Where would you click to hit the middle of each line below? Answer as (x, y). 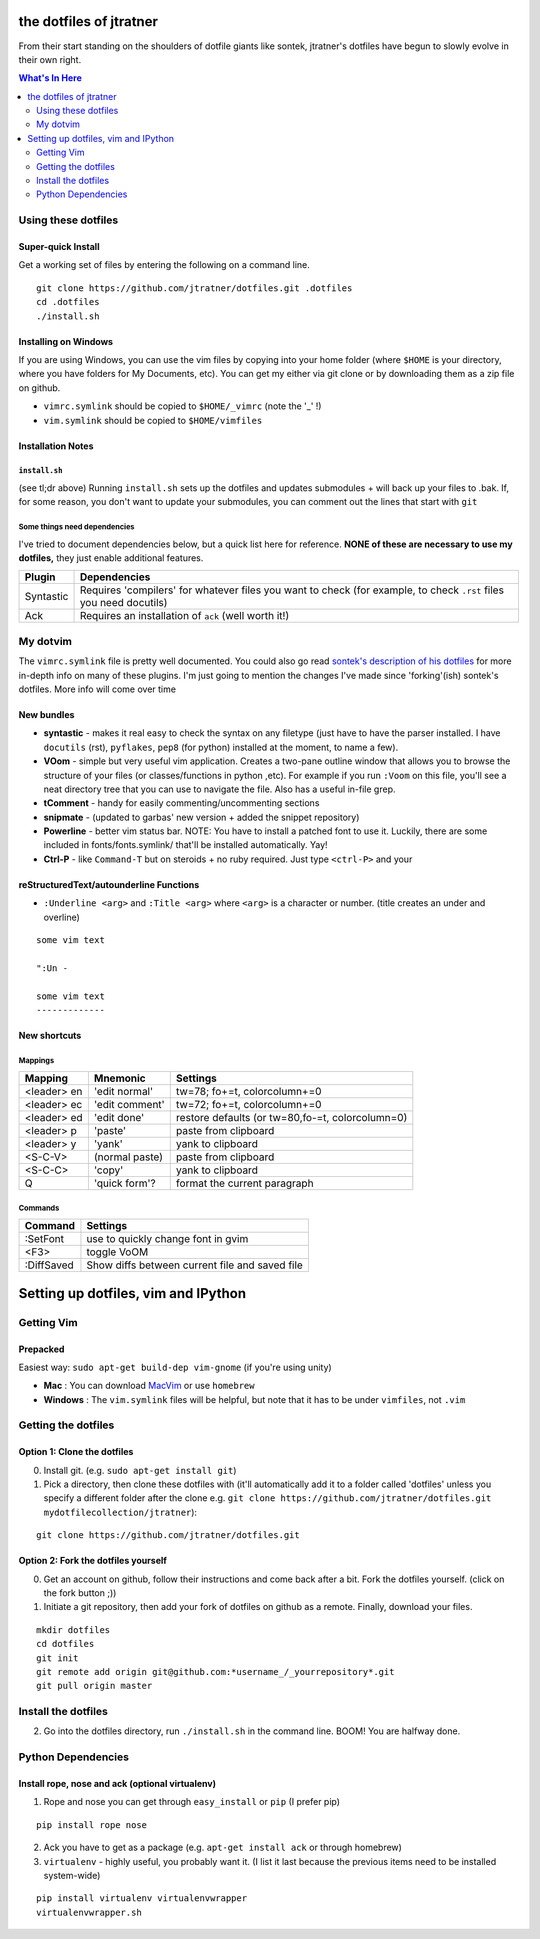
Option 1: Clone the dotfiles (76, 1452)
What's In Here (50, 78)
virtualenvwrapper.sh (89, 1912)
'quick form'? (124, 1183)
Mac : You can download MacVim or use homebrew (149, 1386)
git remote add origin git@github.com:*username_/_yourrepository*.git (215, 1671)
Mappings (36, 1060)
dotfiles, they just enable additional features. (111, 558)
